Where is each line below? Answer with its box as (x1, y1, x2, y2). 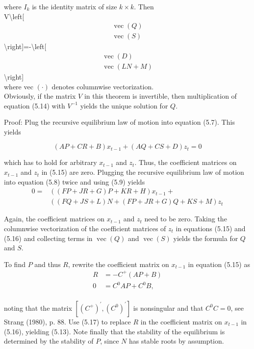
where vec (4, 81, 33, 91)
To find (4, 259, 25, 269)
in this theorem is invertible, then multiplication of (84, 91, 237, 101)
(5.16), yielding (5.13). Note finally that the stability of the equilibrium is (4, 326, 225, 336)
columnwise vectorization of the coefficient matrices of (4, 223, 166, 233)
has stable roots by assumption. (128, 336, 224, 346)
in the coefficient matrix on (140, 316, 222, 326)
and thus (34, 259, 61, 269)
